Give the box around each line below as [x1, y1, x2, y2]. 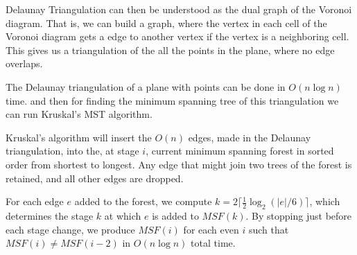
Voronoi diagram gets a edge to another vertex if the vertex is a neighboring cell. [6, 29, 349, 44]
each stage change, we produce [6, 222, 135, 236]
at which [104, 208, 141, 222]
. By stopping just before [245, 208, 352, 222]
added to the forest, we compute [74, 194, 212, 209]
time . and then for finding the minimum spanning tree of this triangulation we [6, 93, 339, 107]
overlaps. [6, 56, 43, 71]
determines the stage [6, 208, 94, 222]
